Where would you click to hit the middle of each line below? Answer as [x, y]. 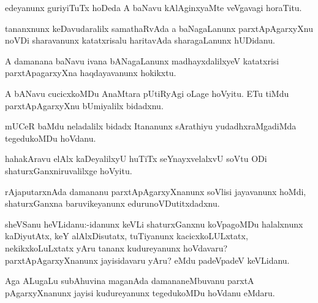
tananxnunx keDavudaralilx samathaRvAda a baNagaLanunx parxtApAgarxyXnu [159, 28]
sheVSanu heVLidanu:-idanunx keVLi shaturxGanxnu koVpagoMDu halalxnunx [154, 224]
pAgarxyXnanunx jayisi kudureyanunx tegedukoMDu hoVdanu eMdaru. [140, 292]
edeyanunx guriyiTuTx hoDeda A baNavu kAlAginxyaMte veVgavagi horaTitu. [153, 7]
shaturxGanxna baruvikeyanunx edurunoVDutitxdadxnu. [112, 203]
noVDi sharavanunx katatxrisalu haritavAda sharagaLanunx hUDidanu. [140, 40]
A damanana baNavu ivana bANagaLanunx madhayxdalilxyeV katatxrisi [142, 60]
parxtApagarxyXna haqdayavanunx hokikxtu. [91, 73]
